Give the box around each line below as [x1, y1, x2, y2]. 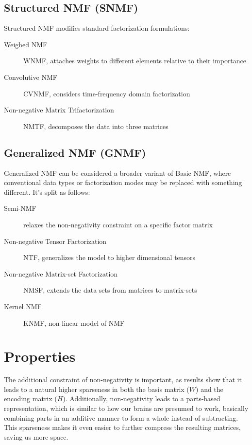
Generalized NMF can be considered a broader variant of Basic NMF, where [4, 167, 231, 178]
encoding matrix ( [4, 393, 57, 404]
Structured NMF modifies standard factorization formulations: [4, 23, 190, 33]
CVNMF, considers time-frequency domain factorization [23, 88, 190, 98]
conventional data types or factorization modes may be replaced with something [4, 177, 242, 187]
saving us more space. [4, 431, 68, 442]
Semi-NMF [4, 203, 36, 213]
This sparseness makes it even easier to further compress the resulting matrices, [4, 422, 241, 432]
